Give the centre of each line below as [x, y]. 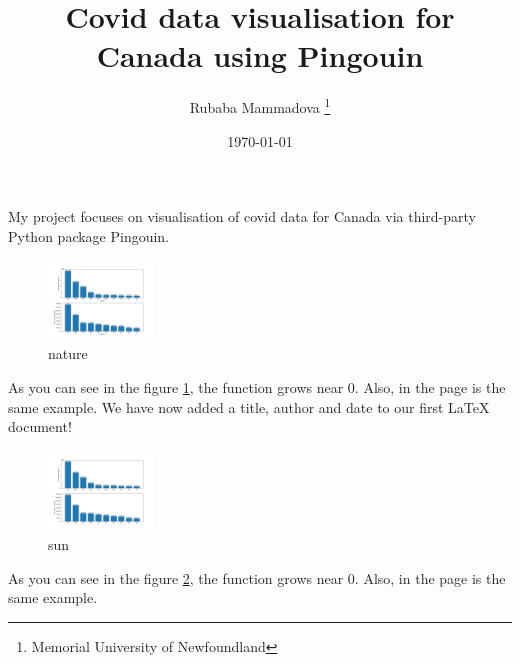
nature [68, 353]
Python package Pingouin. [89, 235]
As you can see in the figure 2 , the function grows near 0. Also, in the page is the [257, 577]
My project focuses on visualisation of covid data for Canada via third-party [242, 216]
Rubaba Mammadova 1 [260, 105]
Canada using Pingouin [260, 55]
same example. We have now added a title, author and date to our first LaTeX [249, 406]
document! [40, 426]
